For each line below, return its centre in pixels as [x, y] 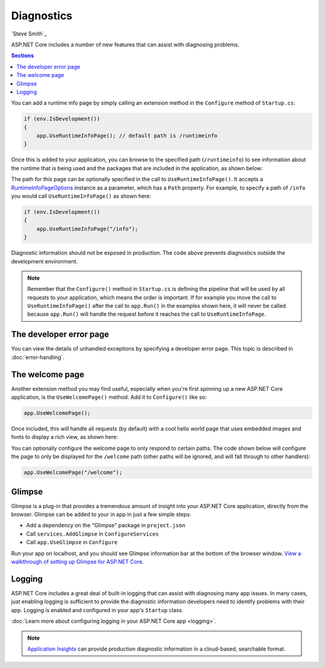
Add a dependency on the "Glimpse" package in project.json [106, 526]
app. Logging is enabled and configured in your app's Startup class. [97, 610]
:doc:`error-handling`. [38, 357]
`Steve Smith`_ [29, 34]
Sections [23, 56]
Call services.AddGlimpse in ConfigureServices [92, 534]
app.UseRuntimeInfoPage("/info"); [87, 229]
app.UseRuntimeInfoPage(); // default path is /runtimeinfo [127, 136]
